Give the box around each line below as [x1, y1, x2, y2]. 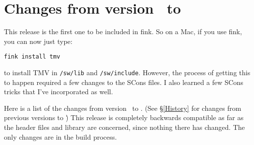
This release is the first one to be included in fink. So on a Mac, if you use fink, [4, 26, 242, 37]
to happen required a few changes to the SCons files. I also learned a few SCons [4, 77, 244, 87]
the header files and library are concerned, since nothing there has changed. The [4, 122, 245, 132]
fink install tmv [4, 53, 60, 61]
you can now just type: [4, 36, 73, 46]
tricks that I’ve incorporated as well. [4, 86, 113, 97]
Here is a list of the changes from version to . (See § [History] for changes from [4, 103, 241, 113]
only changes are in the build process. [4, 131, 117, 142]
